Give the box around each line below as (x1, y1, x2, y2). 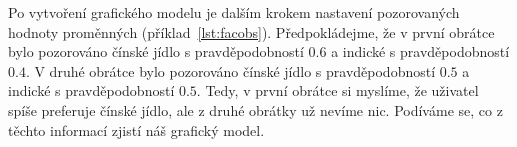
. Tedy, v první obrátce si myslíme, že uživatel (196, 80, 479, 101)
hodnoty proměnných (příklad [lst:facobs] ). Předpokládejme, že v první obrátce (8, 21, 495, 42)
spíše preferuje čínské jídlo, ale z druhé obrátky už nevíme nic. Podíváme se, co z (8, 99, 503, 120)
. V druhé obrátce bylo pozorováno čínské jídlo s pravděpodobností (25, 60, 436, 81)
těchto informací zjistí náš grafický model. (8, 119, 265, 140)
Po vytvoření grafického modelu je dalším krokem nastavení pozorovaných (8, 2, 460, 22)
